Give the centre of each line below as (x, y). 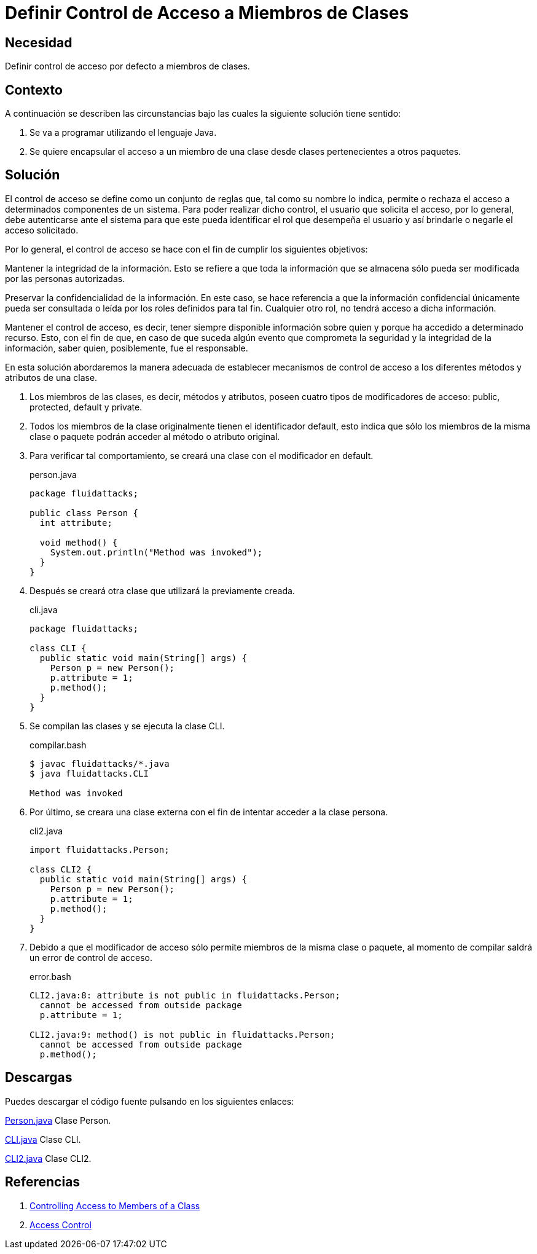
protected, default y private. (86, 407)
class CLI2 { (61, 869)
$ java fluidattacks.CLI (89, 773)
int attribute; (76, 523)
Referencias (43, 1182)
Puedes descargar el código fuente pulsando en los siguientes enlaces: (150, 1101)
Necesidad (39, 42)
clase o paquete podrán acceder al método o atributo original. (155, 436)
